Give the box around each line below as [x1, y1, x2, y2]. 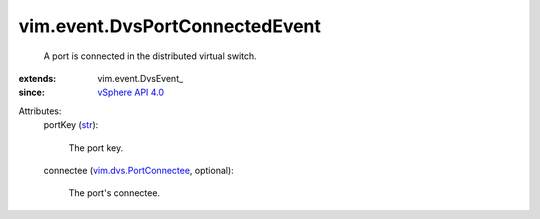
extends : [18, 72, 57, 84]
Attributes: [18, 105, 62, 117]
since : [18, 86, 45, 99]
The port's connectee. [68, 187, 160, 199]
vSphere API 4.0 [97, 86, 165, 99]
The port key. [68, 141, 124, 154]
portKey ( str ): [43, 119, 99, 131]
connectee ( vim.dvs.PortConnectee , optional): [43, 164, 234, 176]
